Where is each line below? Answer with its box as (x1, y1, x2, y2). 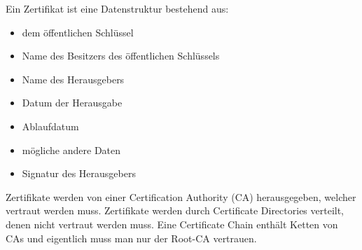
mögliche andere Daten (22, 142, 121, 157)
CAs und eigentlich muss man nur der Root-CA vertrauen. (6, 230, 257, 245)
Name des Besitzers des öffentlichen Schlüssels (22, 48, 220, 63)
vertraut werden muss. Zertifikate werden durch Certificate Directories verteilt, (6, 203, 344, 218)
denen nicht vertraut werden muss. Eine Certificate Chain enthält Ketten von (6, 216, 338, 231)
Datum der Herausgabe (22, 95, 123, 110)
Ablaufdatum (22, 118, 79, 133)
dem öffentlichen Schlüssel (22, 25, 134, 39)
